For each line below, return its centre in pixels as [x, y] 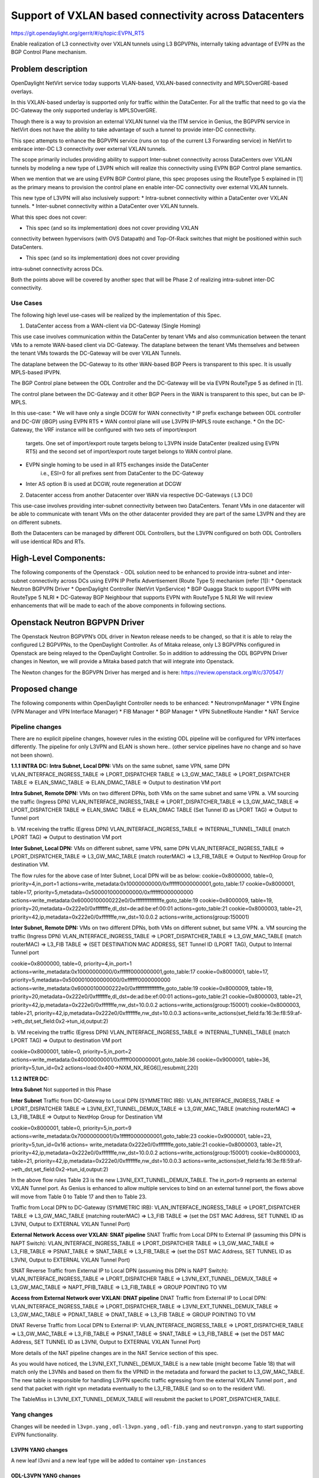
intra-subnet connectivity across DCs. [57, 268]
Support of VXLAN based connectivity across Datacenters [157, 15]
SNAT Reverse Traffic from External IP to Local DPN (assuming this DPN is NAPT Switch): [120, 1270]
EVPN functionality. [35, 1434]
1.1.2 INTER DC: [30, 1078]
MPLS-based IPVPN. [36, 372]
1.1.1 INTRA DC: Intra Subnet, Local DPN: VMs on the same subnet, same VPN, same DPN [120, 766]
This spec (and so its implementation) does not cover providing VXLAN [112, 228]
